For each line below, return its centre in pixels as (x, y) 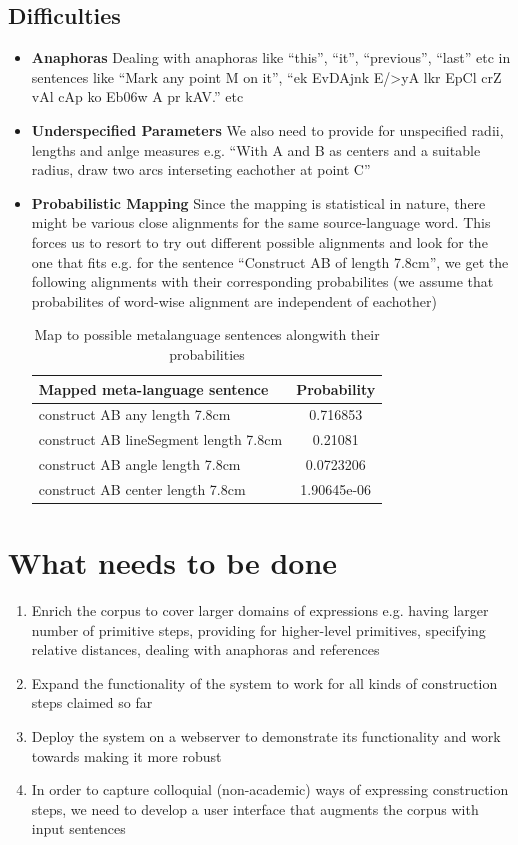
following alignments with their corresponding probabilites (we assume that (262, 281)
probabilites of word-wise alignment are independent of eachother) (234, 300)
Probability (336, 388)
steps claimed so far (92, 702)
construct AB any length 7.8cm (134, 414)
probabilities (207, 353)
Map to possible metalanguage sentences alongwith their (207, 334)
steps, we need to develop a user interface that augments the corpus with (255, 808)
